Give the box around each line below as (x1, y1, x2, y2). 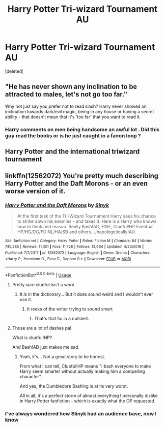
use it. (19, 297, 32, 303)
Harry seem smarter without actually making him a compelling (19, 368, 145, 374)
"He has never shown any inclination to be (5, 83, 137, 91)
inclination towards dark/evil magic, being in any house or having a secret (5, 108, 154, 114)
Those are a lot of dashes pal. (12, 325, 73, 331)
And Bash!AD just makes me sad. (12, 344, 80, 350)
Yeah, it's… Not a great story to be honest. (19, 354, 106, 360)
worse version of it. (5, 187, 66, 195)
